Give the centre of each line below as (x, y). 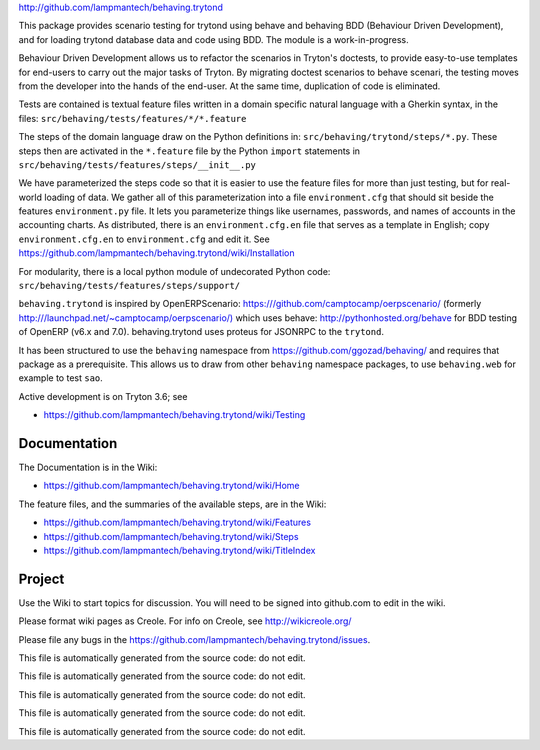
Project (41, 578)
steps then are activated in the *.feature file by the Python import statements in (189, 151)
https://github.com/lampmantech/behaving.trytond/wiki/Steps (171, 536)
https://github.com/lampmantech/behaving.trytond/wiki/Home (171, 486)
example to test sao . (61, 378)
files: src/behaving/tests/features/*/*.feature (132, 118)
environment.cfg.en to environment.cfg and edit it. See (144, 239)
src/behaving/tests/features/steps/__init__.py (137, 164)
